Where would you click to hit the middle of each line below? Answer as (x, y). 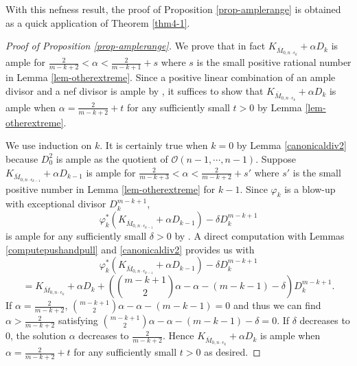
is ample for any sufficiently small (76, 236)
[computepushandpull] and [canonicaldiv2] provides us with (130, 249)
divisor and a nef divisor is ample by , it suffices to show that (135, 90)
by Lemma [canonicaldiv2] (291, 145)
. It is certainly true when (154, 145)
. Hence (178, 335)
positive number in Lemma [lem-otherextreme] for (111, 188)
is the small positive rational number (274, 62)
